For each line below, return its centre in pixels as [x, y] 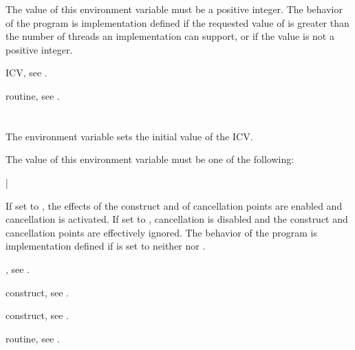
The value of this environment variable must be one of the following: [150, 159]
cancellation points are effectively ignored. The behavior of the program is [162, 232]
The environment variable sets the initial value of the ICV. [129, 136]
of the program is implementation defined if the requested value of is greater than [177, 22]
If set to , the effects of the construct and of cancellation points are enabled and [174, 205]
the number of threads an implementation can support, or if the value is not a [170, 36]
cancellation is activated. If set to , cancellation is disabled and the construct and [177, 219]
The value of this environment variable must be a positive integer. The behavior [174, 9]
